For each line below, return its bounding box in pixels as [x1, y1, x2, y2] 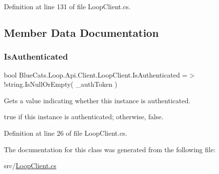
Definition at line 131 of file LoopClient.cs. [4, 1, 131, 11]
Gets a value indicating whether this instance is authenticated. [4, 95, 191, 105]
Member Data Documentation [4, 25, 159, 40]
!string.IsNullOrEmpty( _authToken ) [4, 79, 118, 89]
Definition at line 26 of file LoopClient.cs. [4, 127, 128, 138]
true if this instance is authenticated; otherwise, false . [4, 111, 164, 122]
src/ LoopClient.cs [4, 160, 56, 171]
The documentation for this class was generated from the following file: [4, 144, 216, 154]
